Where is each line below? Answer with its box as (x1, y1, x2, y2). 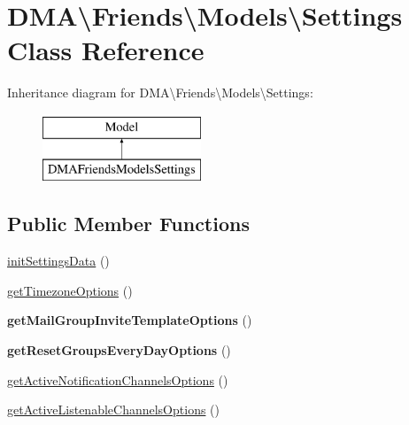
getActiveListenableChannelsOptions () (7, 400, 220, 419)
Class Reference (7, 32, 204, 68)
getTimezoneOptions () (7, 281, 133, 299)
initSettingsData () (7, 251, 110, 270)
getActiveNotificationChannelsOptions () (7, 370, 228, 389)
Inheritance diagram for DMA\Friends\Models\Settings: (7, 83, 313, 102)
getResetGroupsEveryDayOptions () (7, 341, 231, 359)
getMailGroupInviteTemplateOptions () (7, 311, 252, 329)
